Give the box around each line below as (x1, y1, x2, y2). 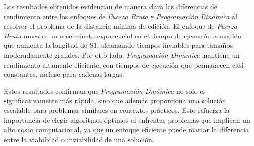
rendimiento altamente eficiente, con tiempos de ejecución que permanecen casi (4, 59, 244, 70)
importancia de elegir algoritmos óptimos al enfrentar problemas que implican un (4, 114, 250, 125)
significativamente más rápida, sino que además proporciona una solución (4, 95, 226, 106)
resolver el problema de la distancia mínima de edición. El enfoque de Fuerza (4, 21, 237, 31)
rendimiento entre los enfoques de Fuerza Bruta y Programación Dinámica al (4, 11, 237, 21)
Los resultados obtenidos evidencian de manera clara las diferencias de (4, 1, 217, 11)
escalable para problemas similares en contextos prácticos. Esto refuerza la (4, 105, 230, 115)
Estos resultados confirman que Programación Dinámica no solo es (4, 85, 206, 96)
